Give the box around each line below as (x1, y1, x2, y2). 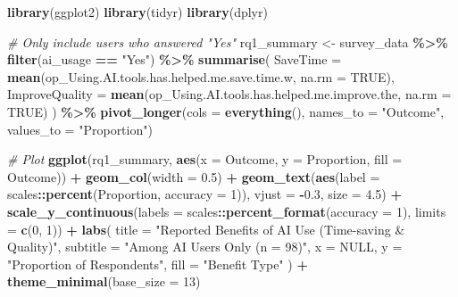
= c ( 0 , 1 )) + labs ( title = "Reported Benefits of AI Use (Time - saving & (7, 219, 405, 238)
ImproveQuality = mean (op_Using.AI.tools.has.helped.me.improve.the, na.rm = (7, 85, 452, 103)
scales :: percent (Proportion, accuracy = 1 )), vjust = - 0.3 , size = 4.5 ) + (7, 185, 402, 203)
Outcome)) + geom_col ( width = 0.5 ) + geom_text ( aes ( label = (7, 167, 380, 186)
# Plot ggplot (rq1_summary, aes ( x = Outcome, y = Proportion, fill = (7, 150, 403, 169)
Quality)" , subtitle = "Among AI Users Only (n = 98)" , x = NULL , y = (7, 237, 403, 256)
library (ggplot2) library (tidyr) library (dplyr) (7, 3, 268, 21)
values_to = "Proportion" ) (7, 120, 153, 138)
